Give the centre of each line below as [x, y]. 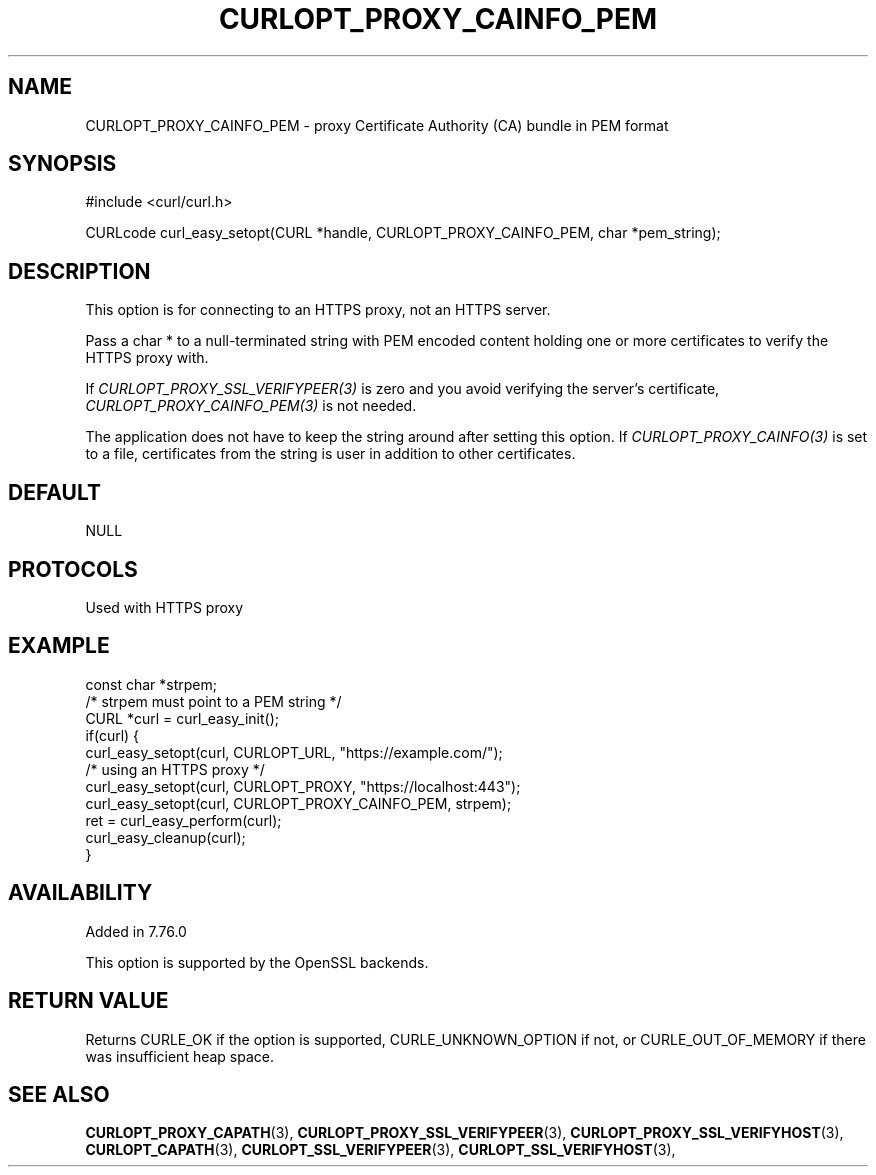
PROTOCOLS [73, 569]
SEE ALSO [59, 1094]
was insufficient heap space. [180, 1056]
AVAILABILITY [80, 893]
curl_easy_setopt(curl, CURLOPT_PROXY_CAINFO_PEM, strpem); [298, 803]
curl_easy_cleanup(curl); [165, 837]
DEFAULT [54, 492]
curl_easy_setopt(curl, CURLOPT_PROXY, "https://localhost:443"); [303, 786]
